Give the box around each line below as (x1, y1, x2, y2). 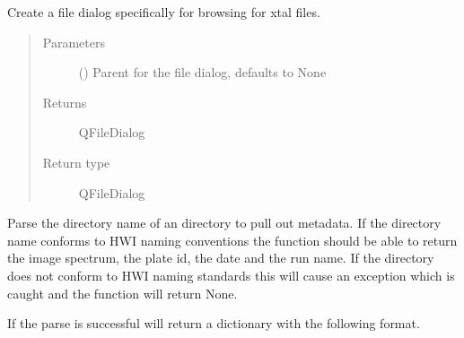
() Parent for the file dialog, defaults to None (78, 63, 327, 82)
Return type (42, 152, 110, 171)
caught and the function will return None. (7, 283, 238, 302)
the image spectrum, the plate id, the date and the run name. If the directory (7, 248, 434, 267)
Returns (42, 92, 87, 111)
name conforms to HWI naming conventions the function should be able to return (7, 230, 458, 249)
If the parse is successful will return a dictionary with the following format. (7, 314, 420, 333)
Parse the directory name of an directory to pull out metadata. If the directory (7, 213, 442, 232)
